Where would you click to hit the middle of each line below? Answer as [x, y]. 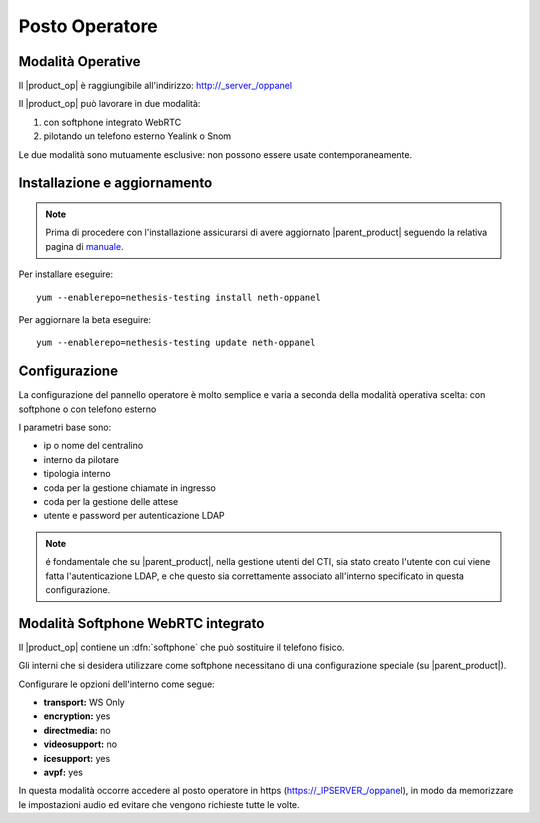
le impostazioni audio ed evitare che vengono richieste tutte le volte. [159, 804]
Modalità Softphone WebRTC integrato [141, 623]
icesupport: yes [77, 758]
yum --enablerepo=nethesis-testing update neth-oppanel [176, 343]
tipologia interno [77, 474]
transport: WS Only [84, 702]
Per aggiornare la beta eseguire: [85, 319]
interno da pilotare [81, 459]
